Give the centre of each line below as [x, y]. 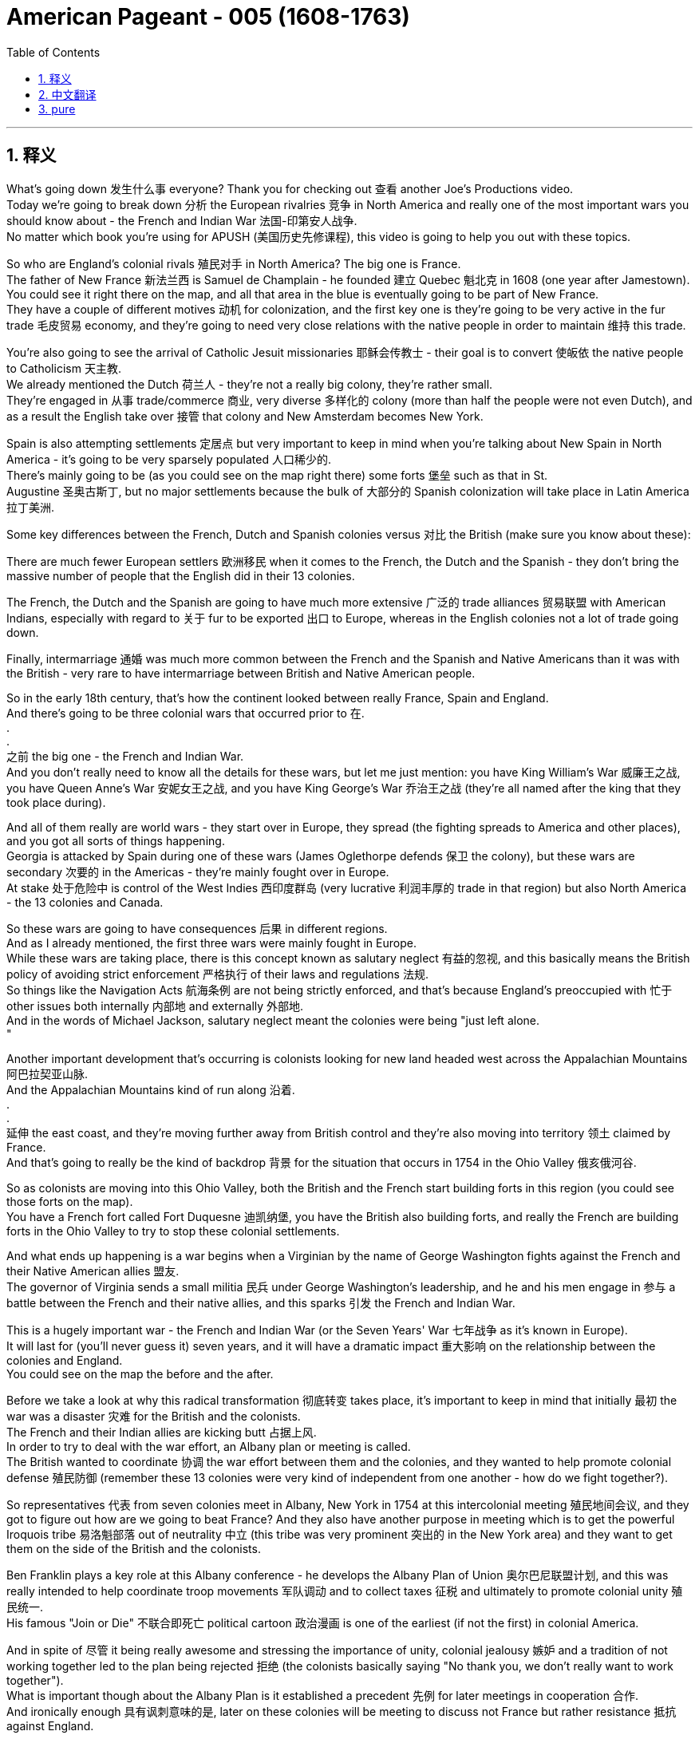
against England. [50, 1725]
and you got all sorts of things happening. [116, 840]
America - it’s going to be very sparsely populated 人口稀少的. [169, 459]
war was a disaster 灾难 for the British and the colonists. [154, 1416]
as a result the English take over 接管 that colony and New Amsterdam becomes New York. [245, 416]
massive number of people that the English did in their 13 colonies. [181, 575]
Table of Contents [53, 52]
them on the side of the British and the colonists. [134, 1548]
